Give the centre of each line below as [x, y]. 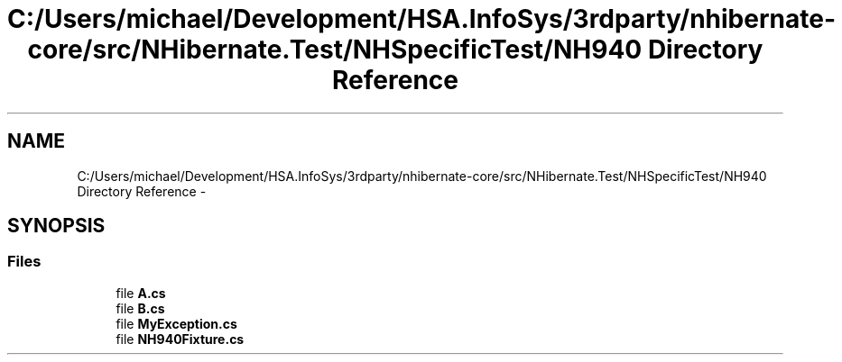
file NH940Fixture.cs [180, 339]
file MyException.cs [176, 323]
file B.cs [140, 308]
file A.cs [141, 293]
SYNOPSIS [56, 226]
